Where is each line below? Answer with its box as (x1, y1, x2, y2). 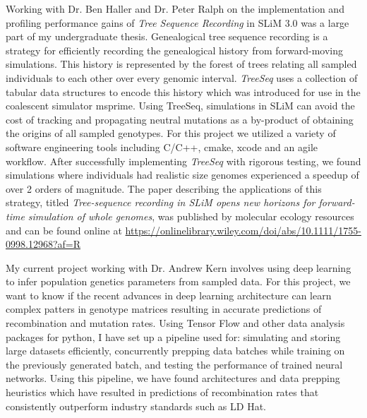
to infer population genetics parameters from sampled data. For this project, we (6, 274, 351, 289)
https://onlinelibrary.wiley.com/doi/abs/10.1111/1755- (125, 222, 361, 237)
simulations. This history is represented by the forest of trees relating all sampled (6, 56, 357, 71)
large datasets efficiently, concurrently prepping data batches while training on (6, 343, 345, 358)
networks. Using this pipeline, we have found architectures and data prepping (6, 371, 340, 386)
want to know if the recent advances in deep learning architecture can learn (6, 287, 332, 302)
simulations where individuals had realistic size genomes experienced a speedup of (6, 167, 359, 182)
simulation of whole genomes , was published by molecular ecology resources (28, 208, 354, 223)
